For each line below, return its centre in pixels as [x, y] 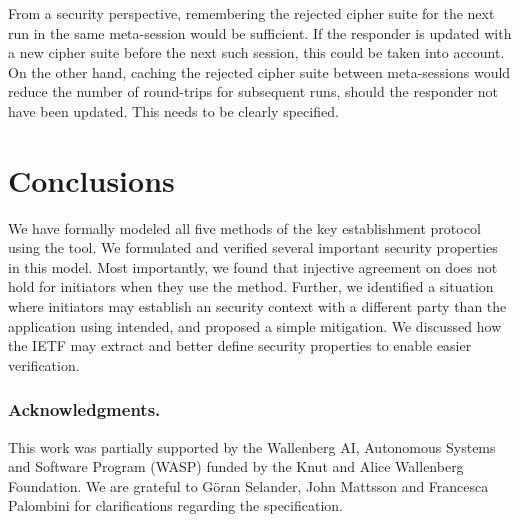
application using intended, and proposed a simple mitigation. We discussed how [255, 325]
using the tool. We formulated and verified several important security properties [253, 247]
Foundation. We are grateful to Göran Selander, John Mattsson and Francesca [248, 485]
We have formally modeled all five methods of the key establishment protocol [244, 227]
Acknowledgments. [84, 409]
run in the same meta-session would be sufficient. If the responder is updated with [260, 32]
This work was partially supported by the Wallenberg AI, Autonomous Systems [252, 446]
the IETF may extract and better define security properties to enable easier [240, 345]
